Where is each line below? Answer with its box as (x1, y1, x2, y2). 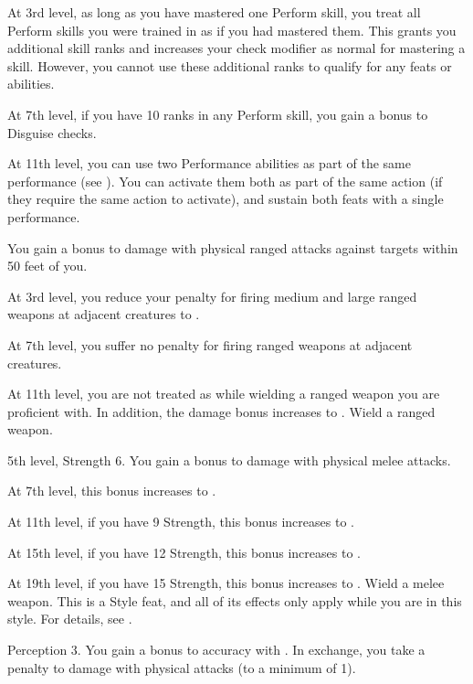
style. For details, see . (7, 609, 132, 628)
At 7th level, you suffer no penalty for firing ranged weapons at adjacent (7, 335, 413, 354)
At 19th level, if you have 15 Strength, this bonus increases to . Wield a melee (7, 573, 445, 593)
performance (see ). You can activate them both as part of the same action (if (7, 171, 443, 190)
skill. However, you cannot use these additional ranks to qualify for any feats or (7, 56, 452, 75)
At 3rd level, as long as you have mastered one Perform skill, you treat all (7, 3, 421, 21)
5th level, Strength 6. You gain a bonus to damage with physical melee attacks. (7, 450, 451, 469)
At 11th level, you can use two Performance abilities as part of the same (7, 154, 411, 173)
